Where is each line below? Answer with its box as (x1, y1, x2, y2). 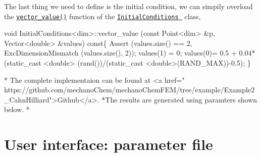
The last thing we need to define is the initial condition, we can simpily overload (4, 1, 253, 11)
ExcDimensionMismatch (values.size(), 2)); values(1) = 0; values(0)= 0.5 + (4, 47, 237, 58)
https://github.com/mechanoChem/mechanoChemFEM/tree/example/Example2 (4, 84, 255, 95)
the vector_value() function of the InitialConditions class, (4, 11, 201, 21)
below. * (4, 104, 30, 115)
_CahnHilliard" (4, 94, 52, 104)
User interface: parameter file (4, 134, 213, 154)
